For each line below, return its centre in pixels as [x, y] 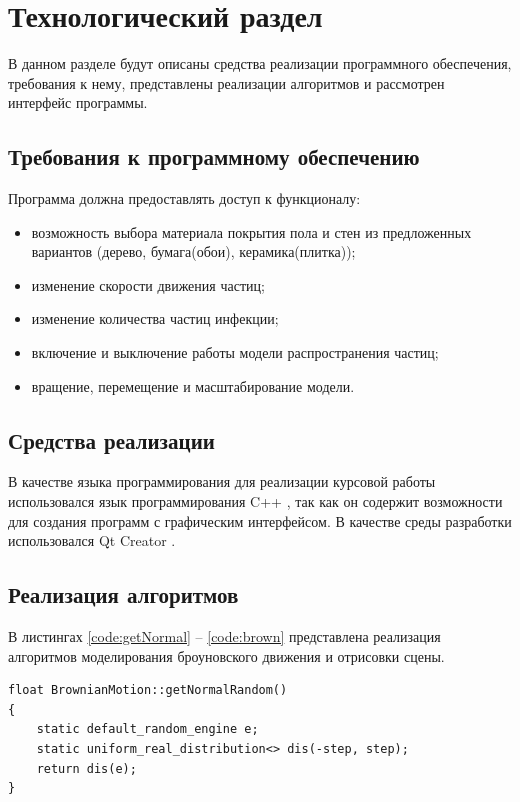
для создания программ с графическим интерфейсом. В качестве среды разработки [260, 520]
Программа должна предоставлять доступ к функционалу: [184, 198]
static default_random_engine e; [147, 729]
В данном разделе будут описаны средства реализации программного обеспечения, [260, 63]
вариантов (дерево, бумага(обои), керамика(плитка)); [193, 251]
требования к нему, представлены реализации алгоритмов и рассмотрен [226, 82]
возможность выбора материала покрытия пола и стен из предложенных [251, 231]
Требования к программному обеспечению [214, 156]
